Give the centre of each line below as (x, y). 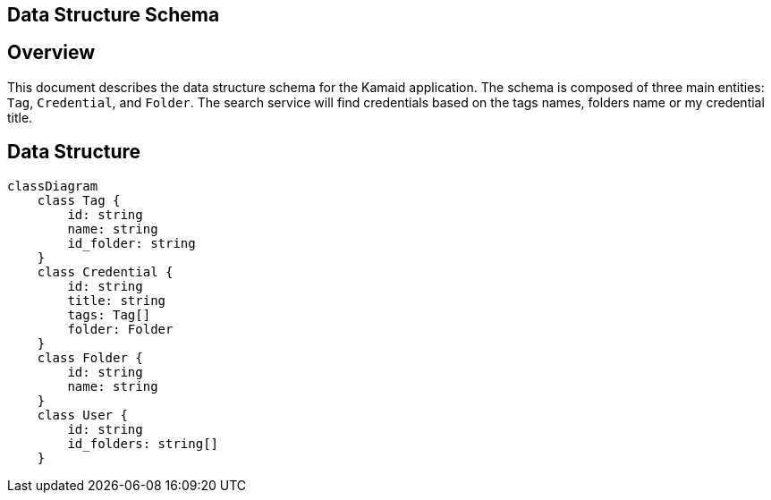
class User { (82, 415)
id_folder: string (131, 243)
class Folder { (90, 357)
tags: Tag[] (109, 314)
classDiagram (53, 186)
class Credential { (105, 271)
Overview (51, 53)
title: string (117, 300)
